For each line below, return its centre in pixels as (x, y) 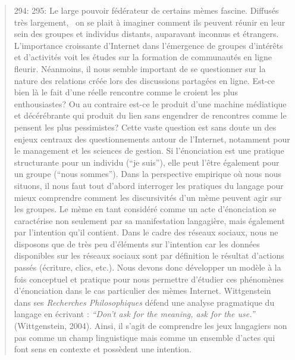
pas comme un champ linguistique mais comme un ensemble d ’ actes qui (145, 337)
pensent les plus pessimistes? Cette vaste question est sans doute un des (145, 127)
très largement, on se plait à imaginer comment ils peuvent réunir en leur (150, 22)
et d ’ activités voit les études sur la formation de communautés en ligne (143, 57)
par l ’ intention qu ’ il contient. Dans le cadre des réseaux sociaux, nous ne (146, 232)
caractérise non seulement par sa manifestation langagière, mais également (149, 220)
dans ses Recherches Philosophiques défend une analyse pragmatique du (144, 302)
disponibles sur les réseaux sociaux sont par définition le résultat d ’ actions (149, 255)
